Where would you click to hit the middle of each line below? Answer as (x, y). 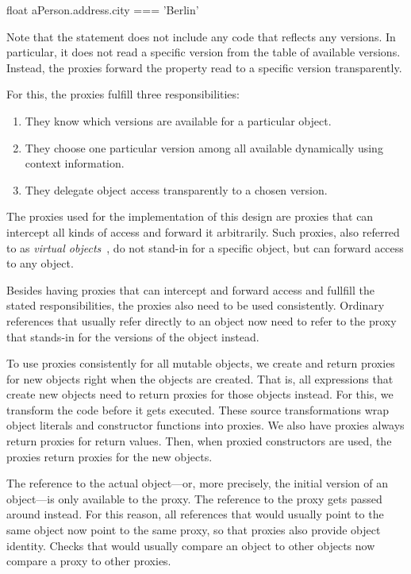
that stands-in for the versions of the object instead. (133, 336)
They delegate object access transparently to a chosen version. (176, 189)
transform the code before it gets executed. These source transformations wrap (198, 409)
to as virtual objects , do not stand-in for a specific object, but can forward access (205, 247)
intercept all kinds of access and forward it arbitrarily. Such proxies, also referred (203, 231)
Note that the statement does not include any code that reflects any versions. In (201, 36)
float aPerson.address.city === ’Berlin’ (103, 10)
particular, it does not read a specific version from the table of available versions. (204, 52)
